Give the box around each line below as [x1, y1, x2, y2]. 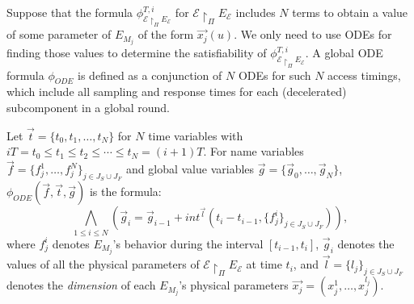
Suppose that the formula [6, 4, 133, 20]
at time [246, 256, 282, 273]
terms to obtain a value [292, 4, 408, 20]
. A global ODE [305, 44, 383, 61]
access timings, [327, 66, 401, 83]
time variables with [148, 127, 243, 144]
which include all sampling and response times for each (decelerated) [6, 83, 347, 100]
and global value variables [126, 160, 255, 177]
